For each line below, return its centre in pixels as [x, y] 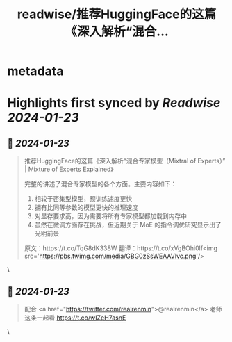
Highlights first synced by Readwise [114, 103]
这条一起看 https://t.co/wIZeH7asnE [75, 318]
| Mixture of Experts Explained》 [69, 169]
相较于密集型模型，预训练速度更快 [83, 199]
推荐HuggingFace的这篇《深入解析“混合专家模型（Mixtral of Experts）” [125, 161]
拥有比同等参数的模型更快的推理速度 [86, 207]
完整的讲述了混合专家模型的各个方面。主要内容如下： [100, 184]
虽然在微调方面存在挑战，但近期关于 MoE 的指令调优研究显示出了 [128, 225]
